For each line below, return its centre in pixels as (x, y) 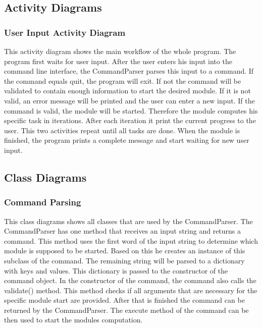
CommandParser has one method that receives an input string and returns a (123, 231)
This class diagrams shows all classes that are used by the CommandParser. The (128, 221)
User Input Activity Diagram (65, 32)
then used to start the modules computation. (73, 320)
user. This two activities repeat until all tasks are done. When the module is (122, 130)
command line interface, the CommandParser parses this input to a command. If (129, 71)
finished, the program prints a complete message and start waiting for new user (127, 140)
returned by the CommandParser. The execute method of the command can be (126, 310)
